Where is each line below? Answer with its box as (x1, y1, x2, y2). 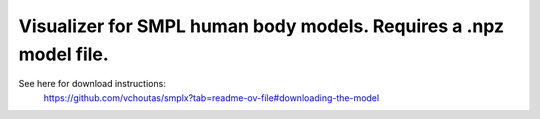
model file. (18, 43, 109, 65)
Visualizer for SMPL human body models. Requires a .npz (18, 15, 505, 37)
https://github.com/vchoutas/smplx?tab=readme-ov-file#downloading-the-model (43, 91, 380, 104)
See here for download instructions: (18, 78, 167, 90)
